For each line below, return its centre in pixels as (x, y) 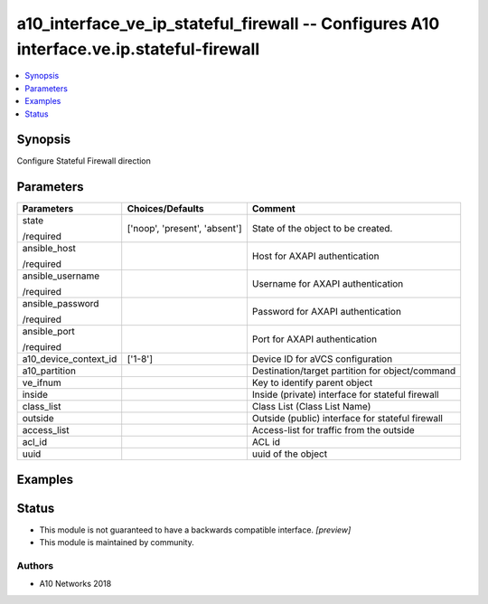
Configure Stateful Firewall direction (84, 161)
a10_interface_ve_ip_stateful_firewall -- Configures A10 (228, 24)
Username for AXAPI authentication (328, 284)
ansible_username (61, 276)
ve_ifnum (42, 382)
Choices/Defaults (165, 209)
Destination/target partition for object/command (354, 371)
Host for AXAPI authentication (315, 256)
